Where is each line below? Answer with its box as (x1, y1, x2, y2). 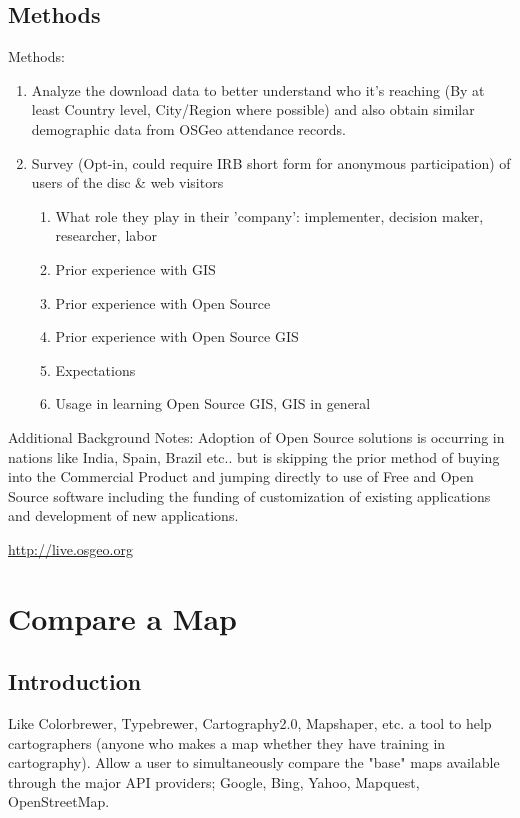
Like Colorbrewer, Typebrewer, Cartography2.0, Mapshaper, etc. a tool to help (8, 713, 492, 734)
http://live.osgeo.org (8, 538, 133, 559)
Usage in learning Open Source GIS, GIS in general (55, 393, 371, 414)
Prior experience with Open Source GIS (55, 326, 299, 347)
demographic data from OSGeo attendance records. (31, 118, 346, 139)
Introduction (8, 666, 142, 697)
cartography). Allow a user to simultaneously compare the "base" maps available (8, 752, 500, 773)
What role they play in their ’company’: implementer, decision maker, (55, 205, 484, 226)
